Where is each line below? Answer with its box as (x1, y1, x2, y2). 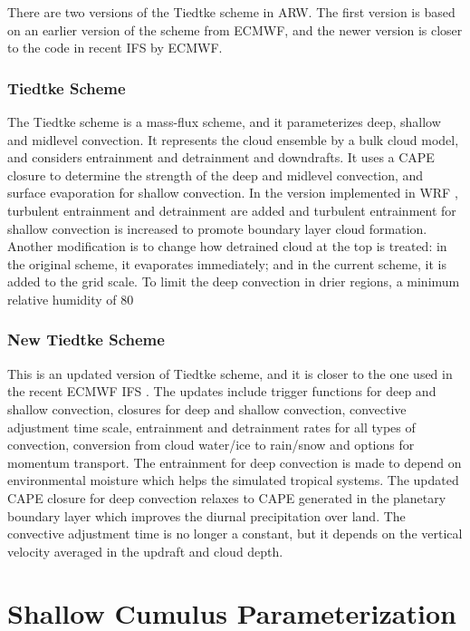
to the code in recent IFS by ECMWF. (7, 38, 223, 57)
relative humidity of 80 (7, 289, 134, 308)
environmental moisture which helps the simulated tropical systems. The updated (7, 471, 459, 490)
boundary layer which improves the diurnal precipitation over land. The (7, 506, 406, 525)
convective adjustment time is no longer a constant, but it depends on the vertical (7, 524, 463, 543)
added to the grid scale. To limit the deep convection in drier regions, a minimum (7, 272, 460, 291)
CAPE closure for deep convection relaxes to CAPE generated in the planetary (7, 488, 446, 507)
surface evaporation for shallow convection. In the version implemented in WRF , (7, 183, 458, 202)
